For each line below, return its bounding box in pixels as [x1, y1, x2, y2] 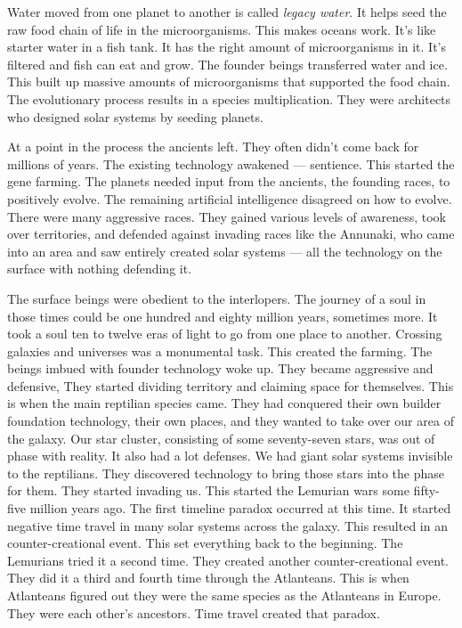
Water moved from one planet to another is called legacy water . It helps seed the [7, 3, 447, 20]
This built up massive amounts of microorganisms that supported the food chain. [7, 72, 450, 91]
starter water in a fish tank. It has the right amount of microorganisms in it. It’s [7, 37, 447, 56]
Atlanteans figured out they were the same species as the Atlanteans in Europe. [7, 586, 442, 604]
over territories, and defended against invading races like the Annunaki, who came [7, 224, 455, 243]
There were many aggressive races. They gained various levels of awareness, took [7, 207, 447, 225]
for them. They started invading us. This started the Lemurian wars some [7, 481, 409, 500]
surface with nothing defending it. [7, 259, 192, 278]
